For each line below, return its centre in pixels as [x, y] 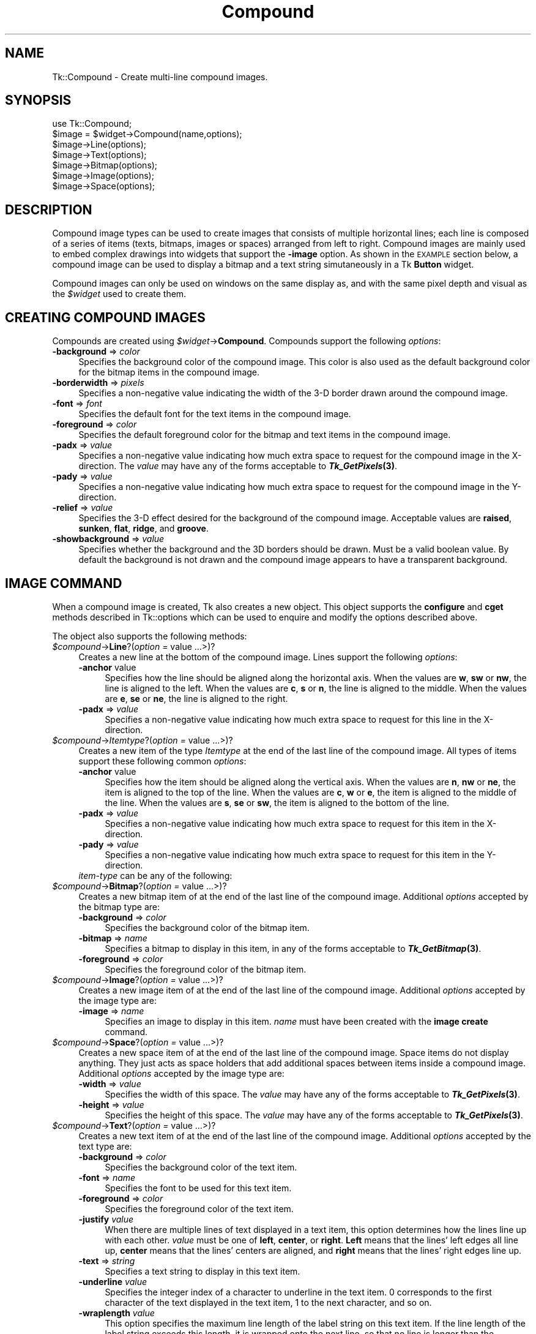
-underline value [113, 1281]
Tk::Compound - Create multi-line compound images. [160, 77]
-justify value [106, 1219]
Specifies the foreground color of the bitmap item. [206, 969]
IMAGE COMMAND [64, 583]
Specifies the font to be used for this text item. [198, 1188]
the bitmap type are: [119, 906]
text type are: [105, 1146]
